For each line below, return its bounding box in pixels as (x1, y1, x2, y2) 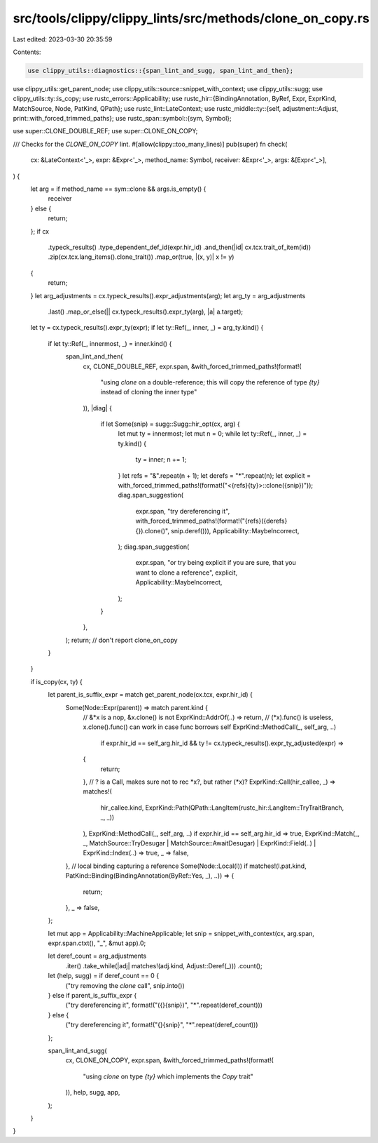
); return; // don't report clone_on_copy (65, 636, 178, 644)
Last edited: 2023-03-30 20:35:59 (13, 35, 113, 44)
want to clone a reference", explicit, (135, 568, 238, 577)
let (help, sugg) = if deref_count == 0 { (48, 972, 160, 980)
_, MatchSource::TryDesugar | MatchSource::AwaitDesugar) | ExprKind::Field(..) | (83, 838, 316, 847)
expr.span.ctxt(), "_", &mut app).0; (48, 939, 146, 947)
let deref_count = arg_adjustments (48, 951, 147, 961)
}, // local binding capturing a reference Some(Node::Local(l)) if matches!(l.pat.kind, (65, 862, 307, 870)
